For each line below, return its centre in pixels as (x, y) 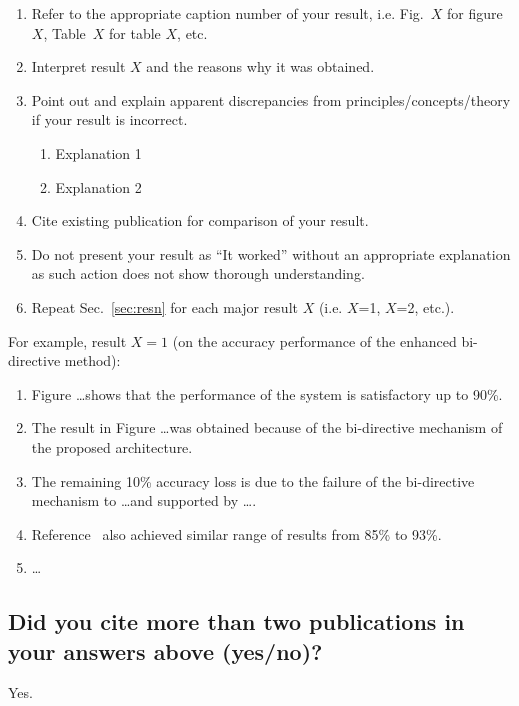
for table (135, 32)
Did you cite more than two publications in (236, 621)
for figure (475, 13)
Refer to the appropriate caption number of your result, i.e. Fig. (227, 13)
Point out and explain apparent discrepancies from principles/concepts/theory (271, 99)
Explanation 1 (98, 152)
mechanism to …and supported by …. (144, 500)
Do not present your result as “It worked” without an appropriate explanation (271, 253)
